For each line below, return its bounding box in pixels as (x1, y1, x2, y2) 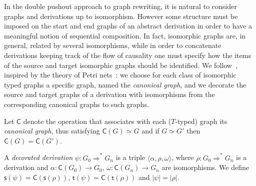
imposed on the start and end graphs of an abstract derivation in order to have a (4, 20, 252, 31)
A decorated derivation (4, 152, 73, 162)
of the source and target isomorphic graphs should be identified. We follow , (4, 59, 237, 70)
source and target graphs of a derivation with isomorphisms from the (4, 89, 215, 99)
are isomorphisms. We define (161, 162, 249, 172)
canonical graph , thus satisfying (4, 125, 100, 136)
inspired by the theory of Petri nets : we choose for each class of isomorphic (4, 69, 236, 80)
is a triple (115, 152, 145, 162)
